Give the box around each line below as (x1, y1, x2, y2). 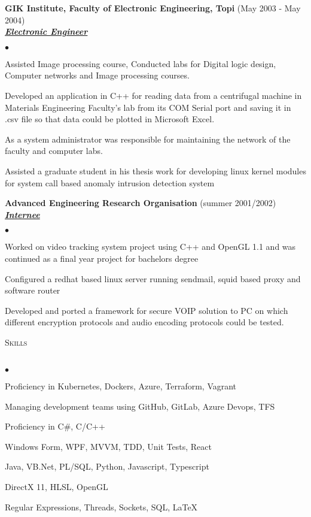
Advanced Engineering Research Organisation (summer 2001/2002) (5, 196, 276, 209)
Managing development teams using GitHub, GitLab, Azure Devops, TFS (5, 400, 275, 412)
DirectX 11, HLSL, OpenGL (5, 480, 108, 493)
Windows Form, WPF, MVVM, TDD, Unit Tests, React (5, 440, 212, 452)
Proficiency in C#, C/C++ (5, 420, 105, 433)
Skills (5, 335, 28, 348)
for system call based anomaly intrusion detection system (5, 176, 215, 189)
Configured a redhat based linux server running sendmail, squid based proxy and (5, 272, 301, 285)
